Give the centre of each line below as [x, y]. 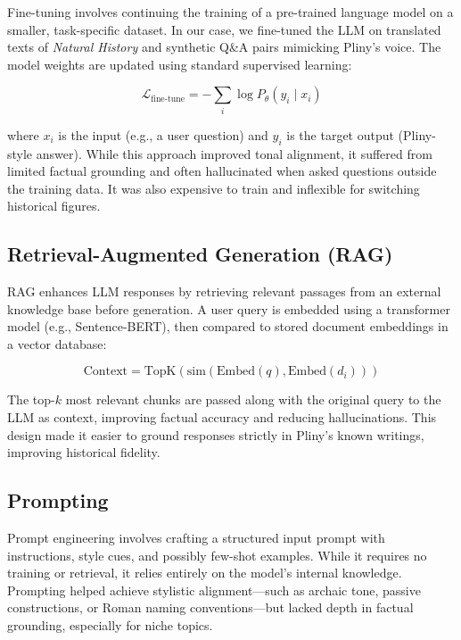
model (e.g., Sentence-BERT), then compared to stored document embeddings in [228, 326]
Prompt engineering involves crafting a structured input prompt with [196, 538]
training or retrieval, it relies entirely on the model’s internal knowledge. [205, 573]
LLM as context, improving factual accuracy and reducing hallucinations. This [222, 417]
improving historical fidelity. [84, 452]
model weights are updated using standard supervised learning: [180, 64]
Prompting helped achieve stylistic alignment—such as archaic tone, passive [214, 590]
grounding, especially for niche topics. [110, 625]
